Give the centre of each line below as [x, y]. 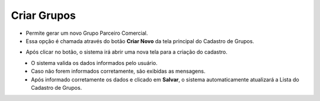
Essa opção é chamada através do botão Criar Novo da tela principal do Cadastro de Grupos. [140, 41]
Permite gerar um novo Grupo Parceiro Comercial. [87, 33]
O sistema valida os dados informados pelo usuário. [94, 63]
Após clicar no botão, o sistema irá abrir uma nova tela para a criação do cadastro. [127, 52]
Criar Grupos [44, 15]
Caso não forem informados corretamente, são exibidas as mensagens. [118, 71]
